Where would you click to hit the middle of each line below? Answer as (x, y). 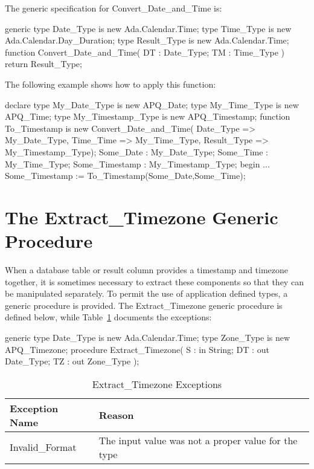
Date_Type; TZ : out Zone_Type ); (72, 361)
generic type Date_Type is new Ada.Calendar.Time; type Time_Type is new (148, 28)
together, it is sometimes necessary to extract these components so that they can (154, 281)
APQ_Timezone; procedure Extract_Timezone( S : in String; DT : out (137, 349)
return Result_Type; (43, 64)
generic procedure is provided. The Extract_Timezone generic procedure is (144, 305)
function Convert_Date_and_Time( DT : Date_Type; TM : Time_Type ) (145, 52)
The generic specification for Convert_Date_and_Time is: (114, 8)
